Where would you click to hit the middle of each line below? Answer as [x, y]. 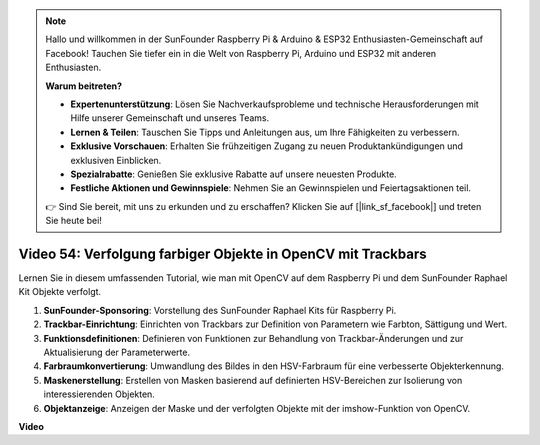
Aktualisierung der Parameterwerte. [116, 352]
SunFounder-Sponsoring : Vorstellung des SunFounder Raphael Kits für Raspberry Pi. [220, 310]
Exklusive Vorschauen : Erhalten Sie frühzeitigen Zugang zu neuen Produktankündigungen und [267, 146]
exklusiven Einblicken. [116, 160]
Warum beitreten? [84, 86]
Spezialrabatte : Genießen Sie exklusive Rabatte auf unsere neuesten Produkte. [233, 174]
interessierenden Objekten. [99, 394]
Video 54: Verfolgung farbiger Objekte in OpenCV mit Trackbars [222, 253]
